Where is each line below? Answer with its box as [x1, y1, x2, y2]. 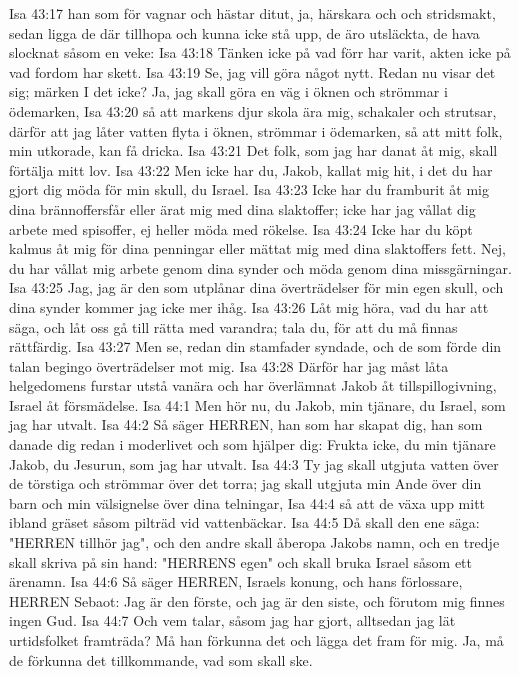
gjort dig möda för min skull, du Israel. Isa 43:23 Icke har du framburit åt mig [9, 179, 489, 200]
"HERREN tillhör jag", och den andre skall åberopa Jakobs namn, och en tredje [9, 532, 500, 553]
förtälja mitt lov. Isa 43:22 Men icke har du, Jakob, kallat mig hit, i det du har [9, 159, 493, 180]
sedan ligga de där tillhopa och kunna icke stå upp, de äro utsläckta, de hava [9, 22, 480, 43]
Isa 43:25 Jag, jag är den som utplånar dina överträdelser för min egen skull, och [9, 277, 504, 298]
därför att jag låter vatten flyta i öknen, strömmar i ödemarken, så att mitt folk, [9, 120, 503, 141]
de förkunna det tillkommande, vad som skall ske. [9, 649, 313, 670]
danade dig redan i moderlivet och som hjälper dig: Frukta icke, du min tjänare [9, 434, 496, 455]
